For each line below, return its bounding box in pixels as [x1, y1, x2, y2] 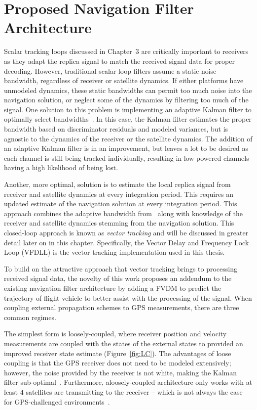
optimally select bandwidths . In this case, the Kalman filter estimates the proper [4, 114, 252, 124]
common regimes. [4, 312, 56, 322]
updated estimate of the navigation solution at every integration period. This [4, 198, 237, 209]
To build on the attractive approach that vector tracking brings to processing [4, 263, 237, 273]
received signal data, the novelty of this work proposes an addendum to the [4, 273, 232, 283]
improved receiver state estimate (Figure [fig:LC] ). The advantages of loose [4, 348, 231, 358]
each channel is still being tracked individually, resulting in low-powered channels [4, 152, 249, 163]
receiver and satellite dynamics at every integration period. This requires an [4, 188, 233, 199]
